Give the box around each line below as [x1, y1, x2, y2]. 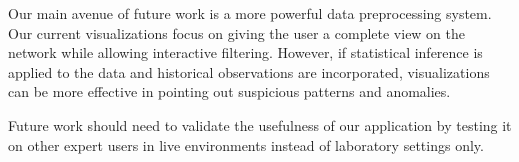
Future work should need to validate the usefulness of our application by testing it [8, 114, 512, 135]
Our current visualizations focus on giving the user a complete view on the [8, 22, 466, 43]
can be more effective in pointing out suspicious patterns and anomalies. [8, 81, 451, 102]
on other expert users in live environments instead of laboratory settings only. [8, 134, 484, 155]
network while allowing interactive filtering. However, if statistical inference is [8, 42, 483, 63]
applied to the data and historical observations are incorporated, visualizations [8, 61, 490, 82]
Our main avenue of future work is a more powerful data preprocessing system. [8, 3, 492, 23]
